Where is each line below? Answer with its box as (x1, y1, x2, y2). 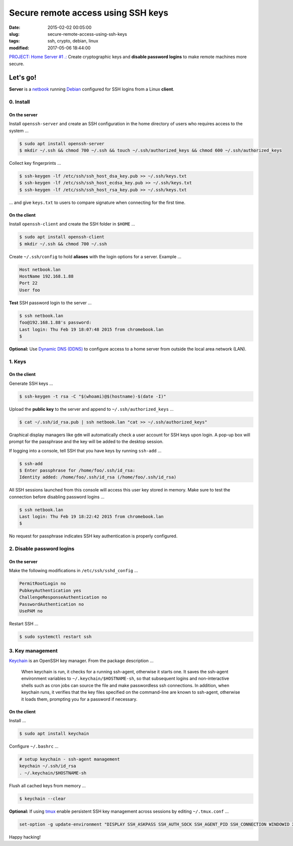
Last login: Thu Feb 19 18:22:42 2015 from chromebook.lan (19, 514, 164, 519)
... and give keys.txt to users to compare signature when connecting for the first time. (9, 200, 186, 205)
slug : (9, 31, 20, 37)
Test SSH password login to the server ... (9, 300, 92, 306)
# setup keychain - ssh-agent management (19, 756, 120, 762)
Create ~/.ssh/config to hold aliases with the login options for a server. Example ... (9, 253, 182, 259)
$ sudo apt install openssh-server (19, 141, 105, 146)
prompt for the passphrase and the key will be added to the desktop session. (9, 439, 164, 445)
